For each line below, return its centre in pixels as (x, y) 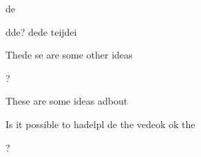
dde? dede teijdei (41, 31)
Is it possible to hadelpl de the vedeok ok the (100, 124)
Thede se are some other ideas (69, 55)
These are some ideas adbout (67, 101)
